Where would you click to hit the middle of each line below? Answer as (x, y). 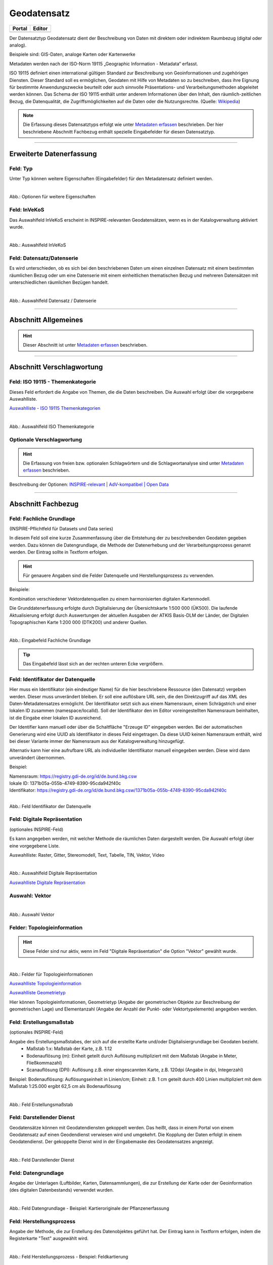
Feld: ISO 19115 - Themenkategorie (53, 382)
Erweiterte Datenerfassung (53, 154)
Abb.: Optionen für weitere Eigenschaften (53, 197)
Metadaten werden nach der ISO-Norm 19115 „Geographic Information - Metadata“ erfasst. (104, 64)
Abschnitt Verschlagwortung (56, 367)
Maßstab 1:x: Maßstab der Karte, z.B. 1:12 (69, 1049)
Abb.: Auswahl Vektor (32, 914)
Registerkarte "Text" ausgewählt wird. (49, 1238)
